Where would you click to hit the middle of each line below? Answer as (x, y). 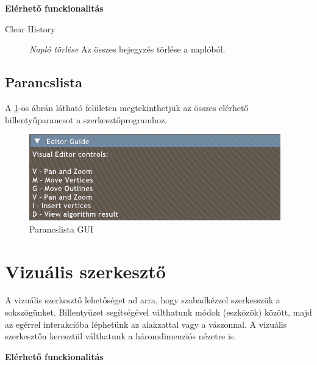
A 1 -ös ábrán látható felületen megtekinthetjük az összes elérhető (127, 107)
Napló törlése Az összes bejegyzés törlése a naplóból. (127, 49)
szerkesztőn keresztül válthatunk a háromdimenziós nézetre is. (121, 336)
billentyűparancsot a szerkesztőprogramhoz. (86, 119)
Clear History (30, 28)
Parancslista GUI (62, 229)
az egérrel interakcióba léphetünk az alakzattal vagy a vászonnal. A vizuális (146, 324)
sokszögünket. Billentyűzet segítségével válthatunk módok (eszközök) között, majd (158, 312)
